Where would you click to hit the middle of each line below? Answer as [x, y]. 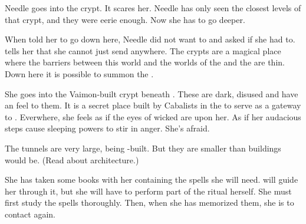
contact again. [30, 214]
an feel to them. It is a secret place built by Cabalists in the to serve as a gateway [153, 105]
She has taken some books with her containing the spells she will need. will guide [152, 179]
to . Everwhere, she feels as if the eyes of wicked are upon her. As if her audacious [153, 116]
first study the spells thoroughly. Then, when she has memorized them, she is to [149, 202]
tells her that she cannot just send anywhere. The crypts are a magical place [143, 50]
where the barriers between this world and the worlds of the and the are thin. [145, 62]
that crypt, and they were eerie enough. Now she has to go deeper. [125, 19]
